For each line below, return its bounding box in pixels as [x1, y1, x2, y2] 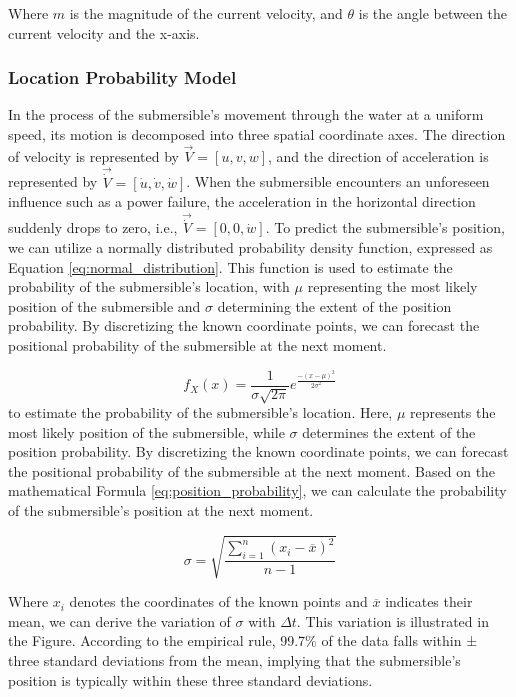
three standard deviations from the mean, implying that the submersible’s [8, 649, 461, 670]
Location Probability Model [8, 65, 237, 90]
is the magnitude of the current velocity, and [69, 3, 343, 23]
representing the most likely [307, 276, 478, 297]
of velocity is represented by [8, 145, 179, 166]
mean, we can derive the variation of [8, 610, 231, 631]
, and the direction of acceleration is [268, 145, 489, 166]
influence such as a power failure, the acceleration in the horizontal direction [8, 191, 476, 212]
